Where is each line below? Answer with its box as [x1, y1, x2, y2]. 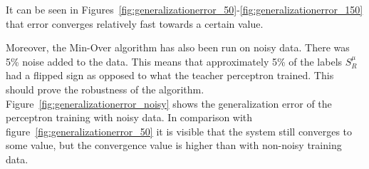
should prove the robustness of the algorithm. [6, 81, 204, 96]
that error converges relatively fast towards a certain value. [6, 16, 264, 31]
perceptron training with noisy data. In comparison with [6, 110, 253, 125]
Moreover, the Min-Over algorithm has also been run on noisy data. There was [6, 40, 350, 55]
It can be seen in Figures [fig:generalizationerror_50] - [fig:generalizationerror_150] [6, 2, 363, 16]
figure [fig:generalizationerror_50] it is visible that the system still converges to [6, 123, 353, 138]
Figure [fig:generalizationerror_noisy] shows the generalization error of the [6, 96, 332, 111]
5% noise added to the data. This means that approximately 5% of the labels [6, 53, 343, 68]
